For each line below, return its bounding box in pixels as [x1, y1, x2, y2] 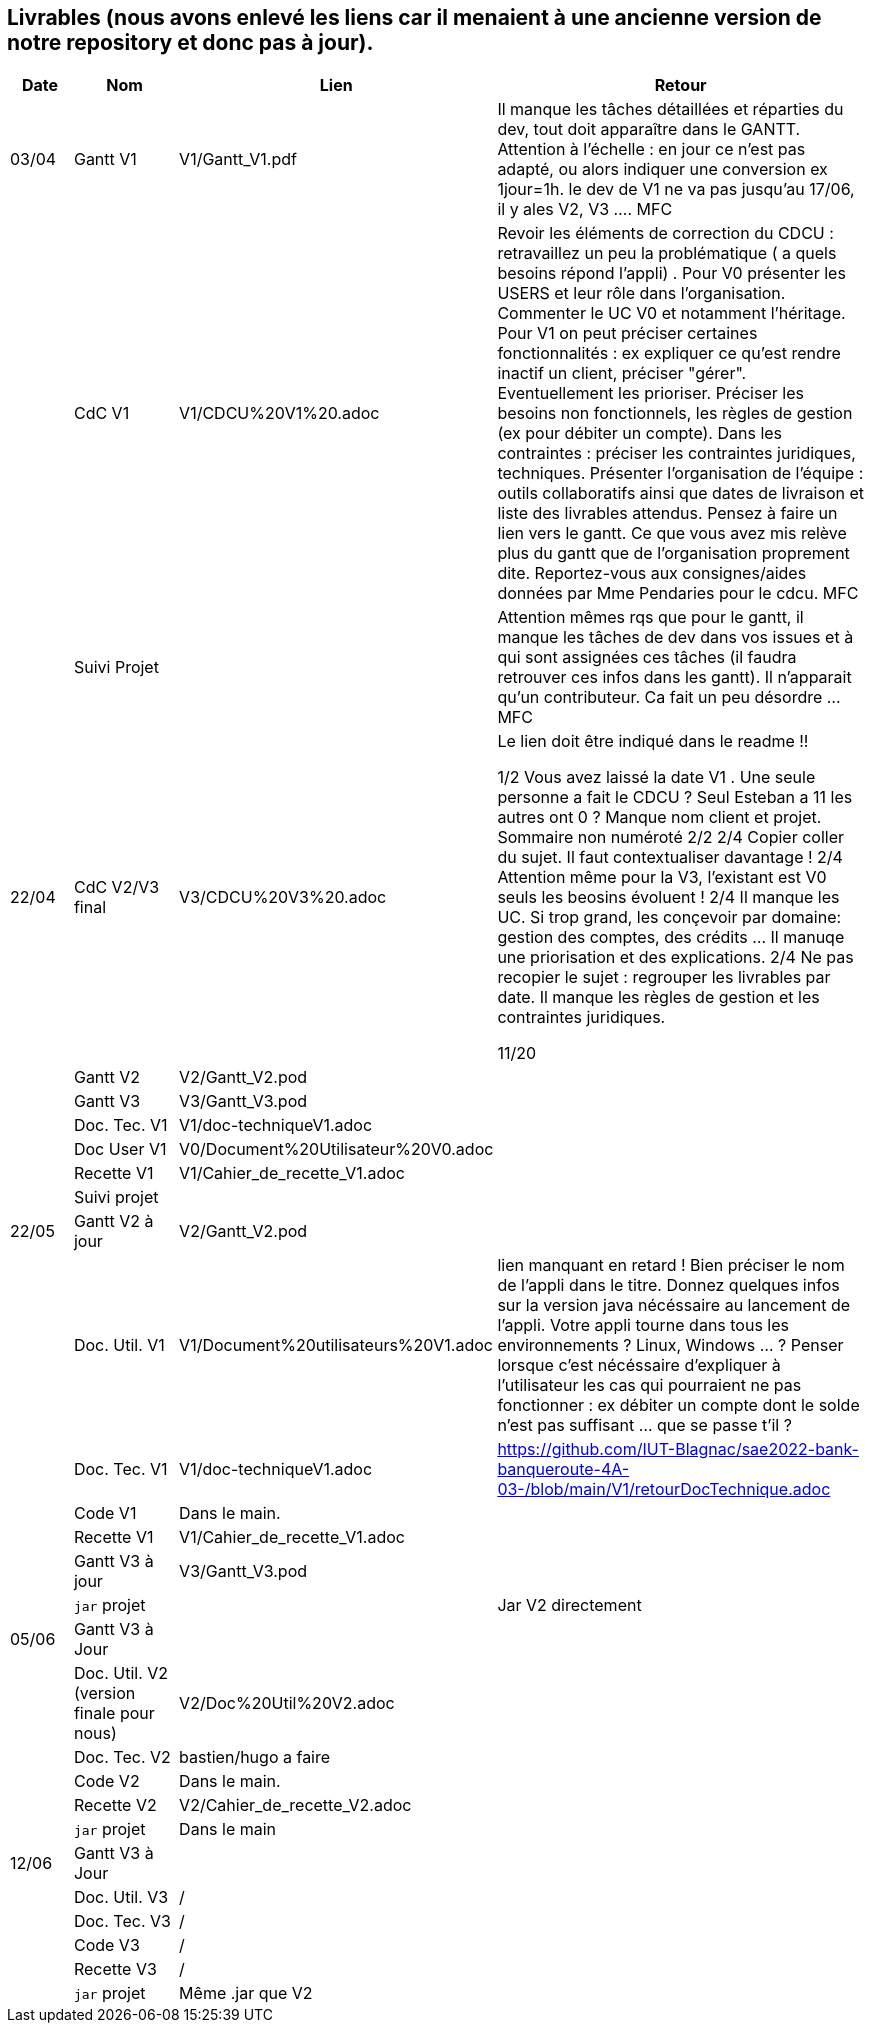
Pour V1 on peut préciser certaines [497, 323, 758, 344]
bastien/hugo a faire [179, 1747, 331, 1768]
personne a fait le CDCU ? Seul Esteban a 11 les [497, 787, 853, 808]
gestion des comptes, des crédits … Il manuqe [497, 927, 845, 948]
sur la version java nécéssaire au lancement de [497, 1295, 851, 1316]
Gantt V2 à [73, 1211, 154, 1232]
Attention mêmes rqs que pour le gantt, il [497, 607, 804, 628]
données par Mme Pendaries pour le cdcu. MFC [497, 583, 859, 604]
